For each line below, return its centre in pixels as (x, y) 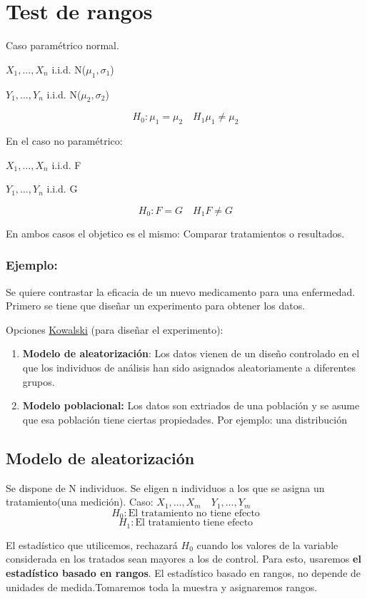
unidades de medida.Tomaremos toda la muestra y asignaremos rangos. (162, 587)
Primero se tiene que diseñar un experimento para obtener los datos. (156, 306)
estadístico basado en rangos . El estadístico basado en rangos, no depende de (183, 572)
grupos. (39, 381)
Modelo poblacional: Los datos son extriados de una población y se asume (191, 405)
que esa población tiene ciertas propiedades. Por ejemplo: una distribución (185, 419)
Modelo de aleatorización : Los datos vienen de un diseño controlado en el (191, 353)
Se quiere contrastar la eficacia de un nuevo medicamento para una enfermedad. (181, 291)
